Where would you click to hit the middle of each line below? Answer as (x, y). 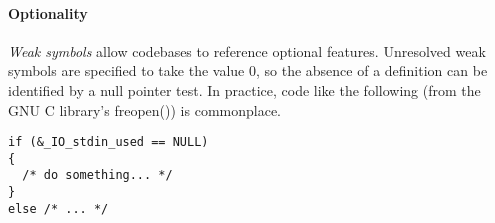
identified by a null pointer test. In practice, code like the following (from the (244, 89)
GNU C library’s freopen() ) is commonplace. (145, 109)
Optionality (48, 12)
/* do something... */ (97, 175)
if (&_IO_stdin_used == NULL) (108, 142)
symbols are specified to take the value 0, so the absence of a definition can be (248, 70)
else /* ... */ (58, 208)
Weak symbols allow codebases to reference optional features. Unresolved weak (247, 50)
